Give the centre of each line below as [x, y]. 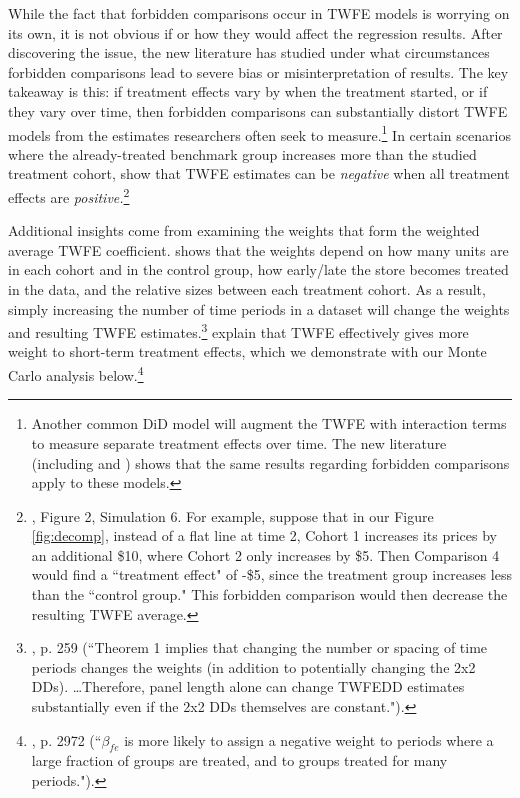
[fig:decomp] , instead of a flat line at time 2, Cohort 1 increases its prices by [264, 535]
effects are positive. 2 [69, 195]
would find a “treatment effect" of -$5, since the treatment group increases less [271, 574]
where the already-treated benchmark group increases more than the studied [242, 153]
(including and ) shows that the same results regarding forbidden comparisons [270, 462]
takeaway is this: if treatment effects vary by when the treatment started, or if [248, 91]
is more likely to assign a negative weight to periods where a [309, 739]
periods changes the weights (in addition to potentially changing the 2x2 [253, 666]
